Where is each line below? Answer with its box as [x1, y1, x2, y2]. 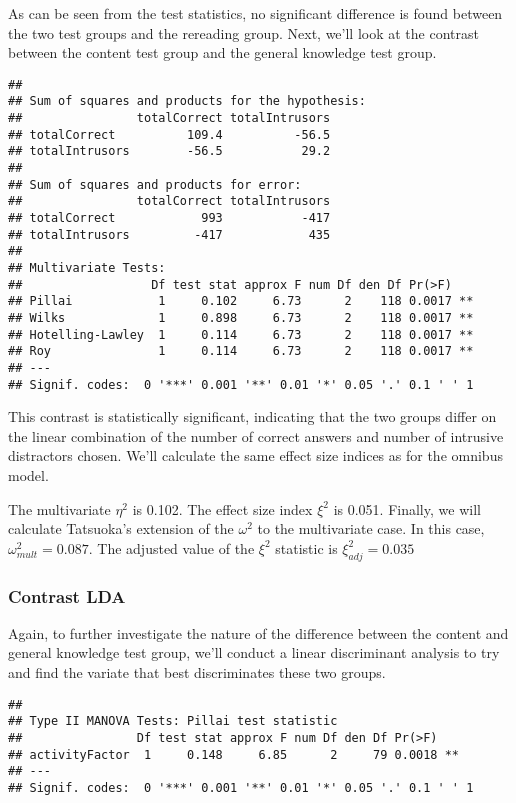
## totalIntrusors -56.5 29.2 [8, 144, 331, 159]
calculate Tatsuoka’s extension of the [8, 518, 234, 539]
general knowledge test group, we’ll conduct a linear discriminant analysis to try [8, 642, 500, 663]
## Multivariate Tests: [8, 261, 166, 275]
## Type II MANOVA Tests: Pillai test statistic [8, 714, 338, 729]
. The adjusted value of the [88, 537, 255, 558]
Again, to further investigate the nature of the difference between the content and [8, 622, 509, 643]
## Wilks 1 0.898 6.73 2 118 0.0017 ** [8, 310, 474, 325]
